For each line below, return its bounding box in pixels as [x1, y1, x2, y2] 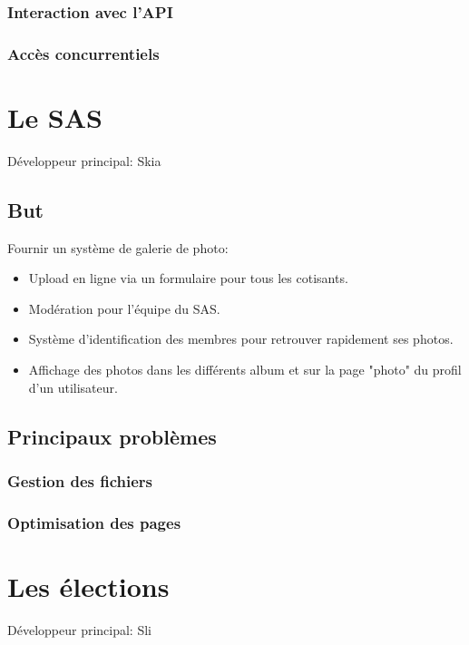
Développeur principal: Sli [7, 620, 151, 639]
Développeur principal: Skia [7, 151, 161, 170]
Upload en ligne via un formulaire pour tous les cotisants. [28, 269, 348, 288]
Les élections [7, 567, 170, 604]
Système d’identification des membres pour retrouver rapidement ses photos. [28, 329, 454, 348]
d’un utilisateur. [28, 377, 118, 396]
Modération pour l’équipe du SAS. [28, 298, 220, 318]
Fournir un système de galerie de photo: [7, 238, 229, 257]
